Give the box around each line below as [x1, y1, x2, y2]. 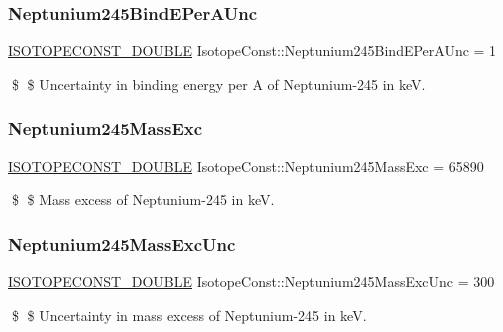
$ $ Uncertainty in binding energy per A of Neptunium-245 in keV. [11, 73, 426, 94]
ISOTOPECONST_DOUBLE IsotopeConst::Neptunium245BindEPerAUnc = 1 [8, 40, 497, 61]
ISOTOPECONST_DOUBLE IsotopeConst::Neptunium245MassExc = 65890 [8, 155, 484, 176]
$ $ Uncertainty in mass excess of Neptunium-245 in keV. [11, 304, 367, 325]
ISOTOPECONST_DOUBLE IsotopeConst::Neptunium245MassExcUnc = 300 [8, 271, 495, 292]
